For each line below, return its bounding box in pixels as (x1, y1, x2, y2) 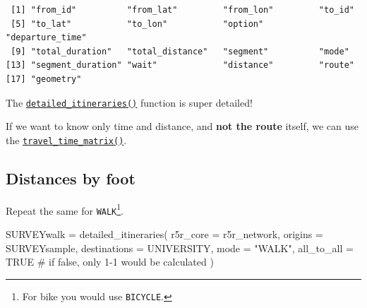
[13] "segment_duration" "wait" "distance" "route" (6, 60, 354, 71)
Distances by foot (6, 167, 136, 189)
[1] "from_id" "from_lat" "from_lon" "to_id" (11, 5, 354, 15)
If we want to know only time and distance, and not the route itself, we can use (6, 119, 359, 134)
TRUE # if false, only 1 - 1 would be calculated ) (6, 254, 214, 269)
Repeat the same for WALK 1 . (6, 201, 124, 218)
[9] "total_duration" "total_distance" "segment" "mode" (11, 46, 349, 57)
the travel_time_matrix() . (6, 132, 127, 147)
